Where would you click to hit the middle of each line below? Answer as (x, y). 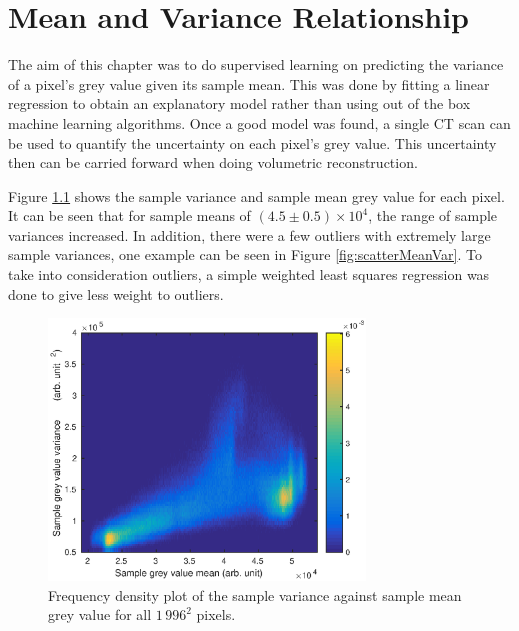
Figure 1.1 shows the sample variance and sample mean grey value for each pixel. (256, 195)
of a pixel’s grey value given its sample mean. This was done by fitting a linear (249, 83)
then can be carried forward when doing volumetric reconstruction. (213, 162)
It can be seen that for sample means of (129, 215)
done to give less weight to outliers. (116, 293)
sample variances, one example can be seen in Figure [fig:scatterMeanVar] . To (245, 254)
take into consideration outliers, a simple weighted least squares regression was (249, 274)
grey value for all (100, 614)
